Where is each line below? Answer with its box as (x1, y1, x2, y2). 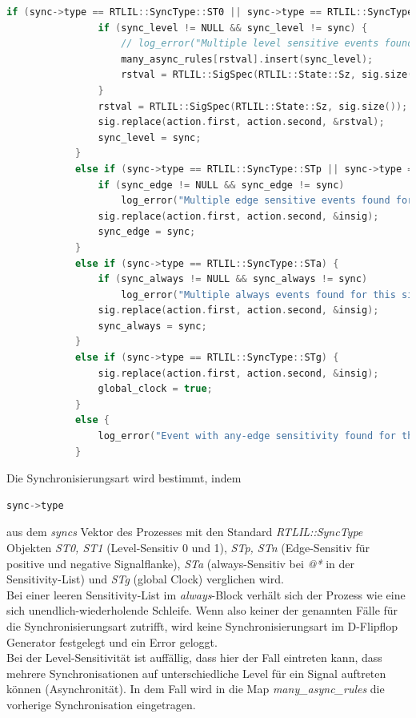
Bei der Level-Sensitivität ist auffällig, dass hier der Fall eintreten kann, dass (6, 649, 382, 666)
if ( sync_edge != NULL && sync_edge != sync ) (98, 179, 345, 191)
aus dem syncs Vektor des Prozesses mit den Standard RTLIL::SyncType (6, 523, 363, 540)
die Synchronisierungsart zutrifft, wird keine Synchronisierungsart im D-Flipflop (6, 617, 398, 634)
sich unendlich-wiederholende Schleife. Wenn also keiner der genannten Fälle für (6, 602, 398, 619)
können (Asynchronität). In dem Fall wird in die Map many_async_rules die (6, 680, 385, 697)
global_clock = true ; (98, 383, 213, 395)
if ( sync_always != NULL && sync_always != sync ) (98, 273, 368, 285)
